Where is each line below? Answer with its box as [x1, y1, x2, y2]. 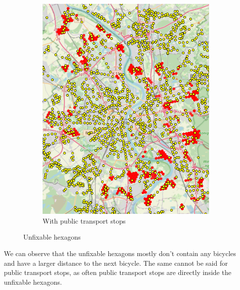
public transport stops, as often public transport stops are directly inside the [4, 267, 231, 277]
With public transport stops [43, 215, 126, 226]
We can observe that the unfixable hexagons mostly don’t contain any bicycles [4, 248, 236, 258]
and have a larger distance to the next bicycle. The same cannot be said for [4, 258, 228, 268]
